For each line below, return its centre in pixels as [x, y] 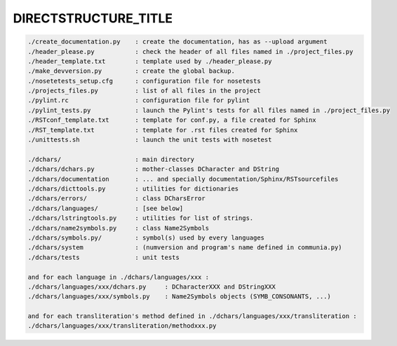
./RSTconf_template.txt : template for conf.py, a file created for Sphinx [172, 120]
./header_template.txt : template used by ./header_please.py [150, 61]
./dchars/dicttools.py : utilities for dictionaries [133, 189]
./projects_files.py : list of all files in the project [144, 91]
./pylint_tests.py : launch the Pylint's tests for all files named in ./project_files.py [209, 110]
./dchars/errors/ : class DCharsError [117, 199]
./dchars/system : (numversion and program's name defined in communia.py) [185, 248]
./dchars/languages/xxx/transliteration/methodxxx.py [122, 326]
